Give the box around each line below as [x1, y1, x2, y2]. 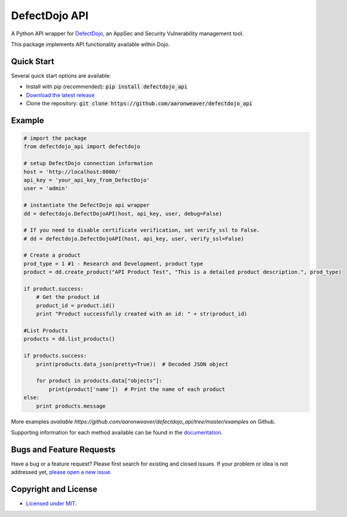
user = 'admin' [23, 185, 68, 192]
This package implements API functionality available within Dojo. [11, 41, 170, 48]
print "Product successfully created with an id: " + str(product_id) [36, 311, 248, 317]
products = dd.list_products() [23, 335, 116, 342]
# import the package [23, 135, 87, 142]
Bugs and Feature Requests [11, 444, 116, 454]
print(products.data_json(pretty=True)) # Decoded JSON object [36, 360, 229, 368]
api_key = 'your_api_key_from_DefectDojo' [23, 176, 150, 183]
